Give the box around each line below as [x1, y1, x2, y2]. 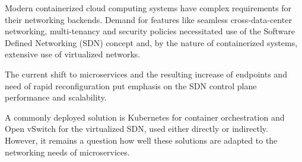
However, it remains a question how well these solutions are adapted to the [5, 134, 278, 146]
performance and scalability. [5, 91, 107, 103]
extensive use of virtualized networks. [5, 48, 141, 60]
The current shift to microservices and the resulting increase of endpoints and [5, 67, 287, 80]
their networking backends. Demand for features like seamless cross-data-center [5, 13, 292, 25]
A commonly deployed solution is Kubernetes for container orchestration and [5, 111, 285, 123]
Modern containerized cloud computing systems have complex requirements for [5, 2, 292, 14]
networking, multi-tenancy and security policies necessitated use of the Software [5, 25, 295, 37]
